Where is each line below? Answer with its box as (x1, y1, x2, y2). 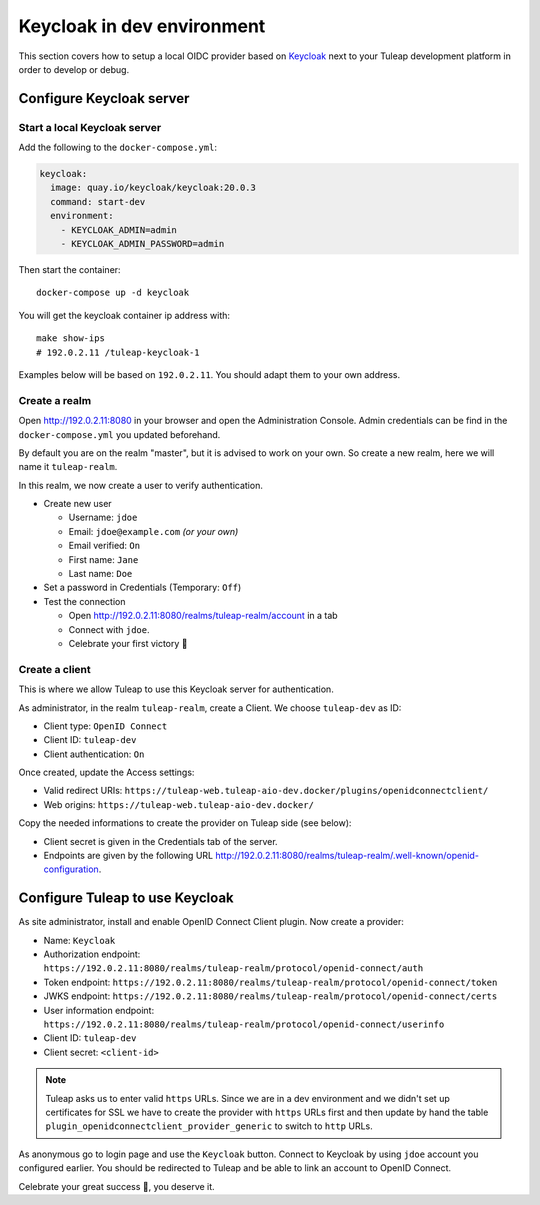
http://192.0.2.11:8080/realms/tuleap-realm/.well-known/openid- (215, 850, 480, 862)
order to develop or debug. (18, 63, 130, 75)
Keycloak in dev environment (18, 15, 266, 37)
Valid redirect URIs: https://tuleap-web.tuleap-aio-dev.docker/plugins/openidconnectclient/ (43, 785, 489, 797)
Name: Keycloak (43, 934, 116, 946)
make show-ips (36, 333, 105, 344)
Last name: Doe (68, 568, 133, 580)
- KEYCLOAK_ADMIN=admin (60, 224, 177, 235)
